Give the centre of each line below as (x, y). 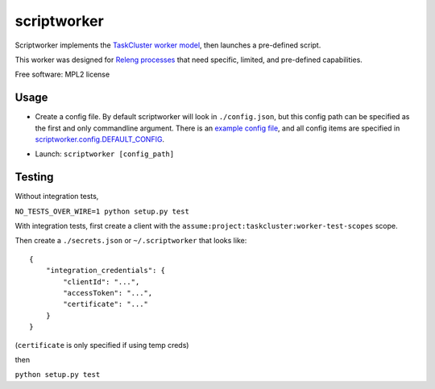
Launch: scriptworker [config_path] (105, 154)
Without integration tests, (57, 197)
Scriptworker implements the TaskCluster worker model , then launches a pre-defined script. (168, 45)
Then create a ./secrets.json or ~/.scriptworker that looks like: (131, 241)
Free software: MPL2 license (62, 74)
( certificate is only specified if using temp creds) (102, 345)
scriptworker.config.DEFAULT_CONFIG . (100, 139)
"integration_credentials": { (105, 271)
